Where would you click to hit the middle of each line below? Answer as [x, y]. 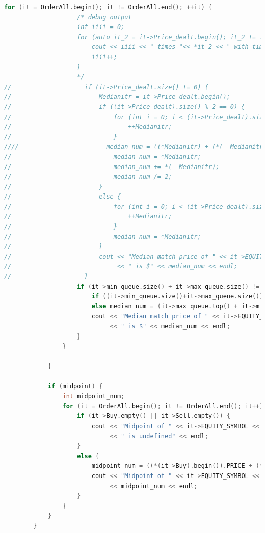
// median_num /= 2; [88, 177]
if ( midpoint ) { [75, 386]
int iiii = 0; [101, 27]
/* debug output [104, 17]
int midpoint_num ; [94, 396]
